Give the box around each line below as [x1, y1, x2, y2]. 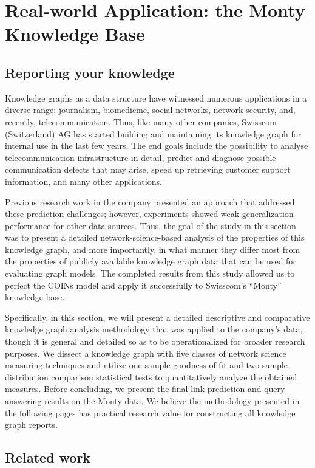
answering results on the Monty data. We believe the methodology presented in [5, 394, 300, 407]
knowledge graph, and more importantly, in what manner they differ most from [5, 243, 300, 255]
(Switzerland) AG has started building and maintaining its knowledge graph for [5, 127, 302, 140]
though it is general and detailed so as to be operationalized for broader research [5, 335, 305, 348]
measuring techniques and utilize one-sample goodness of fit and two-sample [5, 359, 288, 371]
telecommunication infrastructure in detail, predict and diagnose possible [5, 151, 276, 163]
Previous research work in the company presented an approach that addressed [5, 195, 295, 208]
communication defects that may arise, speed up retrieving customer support [5, 163, 291, 176]
